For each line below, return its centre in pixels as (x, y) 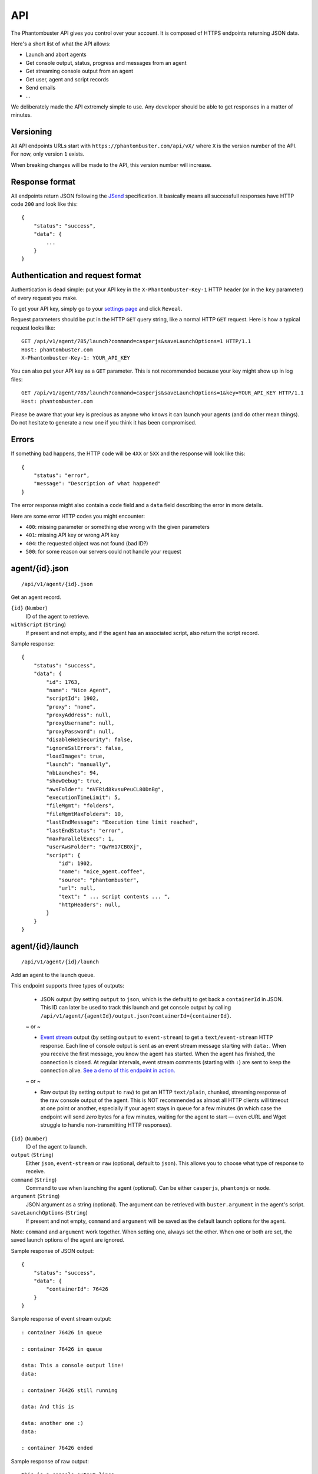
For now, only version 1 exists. (48, 154)
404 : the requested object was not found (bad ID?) (87, 543)
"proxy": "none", (71, 707)
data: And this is (48, 1407)
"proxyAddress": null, (79, 715)
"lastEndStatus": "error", (85, 830)
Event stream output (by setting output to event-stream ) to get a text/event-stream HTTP (157, 1037)
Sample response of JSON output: (52, 1251)
